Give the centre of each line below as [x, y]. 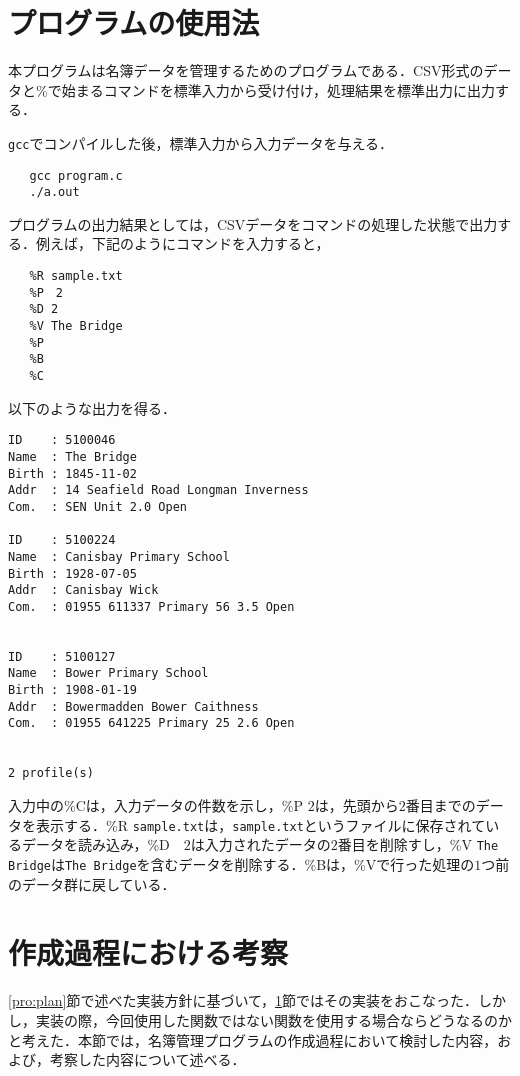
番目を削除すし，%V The [418, 844]
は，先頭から [356, 805]
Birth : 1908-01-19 [72, 690]
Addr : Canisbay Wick [83, 590]
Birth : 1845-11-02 [72, 473]
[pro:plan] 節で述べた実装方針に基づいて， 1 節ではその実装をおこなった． [243, 1000]
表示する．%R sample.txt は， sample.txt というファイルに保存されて [260, 824]
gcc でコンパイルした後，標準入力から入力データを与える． [201, 142]
